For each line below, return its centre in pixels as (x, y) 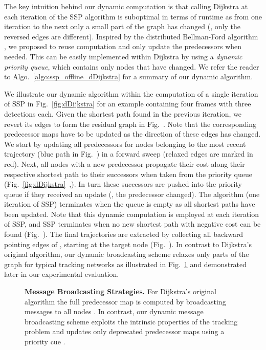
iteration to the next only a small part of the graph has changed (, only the (122, 26)
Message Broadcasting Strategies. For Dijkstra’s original (120, 291)
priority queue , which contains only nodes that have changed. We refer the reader (132, 66)
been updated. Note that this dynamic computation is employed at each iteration (131, 214)
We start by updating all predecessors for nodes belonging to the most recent (125, 144)
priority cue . (45, 341)
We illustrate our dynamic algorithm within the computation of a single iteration (131, 93)
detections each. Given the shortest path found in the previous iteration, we (123, 113)
